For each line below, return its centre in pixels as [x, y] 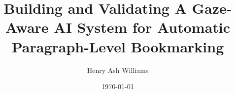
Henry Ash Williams [118, 70]
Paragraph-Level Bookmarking [118, 46]
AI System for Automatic [142, 27]
